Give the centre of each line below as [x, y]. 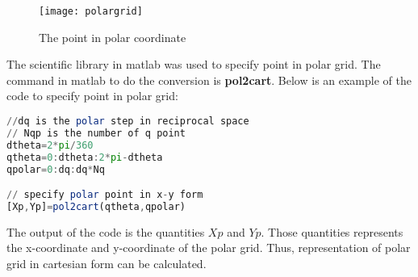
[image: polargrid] [91, 11]
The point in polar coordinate [113, 37]
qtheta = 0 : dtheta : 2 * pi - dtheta [85, 157]
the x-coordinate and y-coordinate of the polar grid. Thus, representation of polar [209, 248]
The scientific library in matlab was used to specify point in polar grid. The [194, 64]
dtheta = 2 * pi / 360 [50, 145]
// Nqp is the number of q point [96, 133]
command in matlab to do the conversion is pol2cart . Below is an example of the [209, 80]
